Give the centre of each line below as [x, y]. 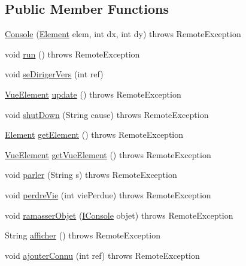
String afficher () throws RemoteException [83, 235]
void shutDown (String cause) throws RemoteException [107, 114]
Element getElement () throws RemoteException [94, 134]
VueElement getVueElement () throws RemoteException [108, 154]
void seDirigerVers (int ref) [54, 74]
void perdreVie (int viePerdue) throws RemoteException [108, 194]
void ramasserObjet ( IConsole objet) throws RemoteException [119, 215]
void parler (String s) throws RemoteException [91, 175]
